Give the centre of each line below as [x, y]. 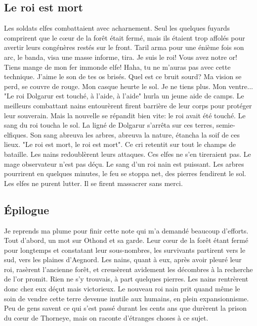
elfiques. [16, 134]
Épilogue [27, 210]
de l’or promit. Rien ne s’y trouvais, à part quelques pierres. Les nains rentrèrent [126, 279]
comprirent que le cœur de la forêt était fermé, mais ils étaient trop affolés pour [125, 37]
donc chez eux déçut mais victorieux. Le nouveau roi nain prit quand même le [122, 289]
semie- [226, 125]
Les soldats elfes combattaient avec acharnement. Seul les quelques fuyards [117, 28]
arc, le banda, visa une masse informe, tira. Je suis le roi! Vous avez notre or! [121, 57]
